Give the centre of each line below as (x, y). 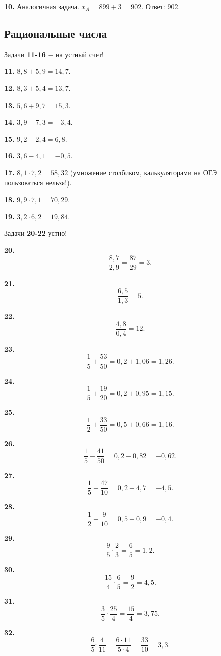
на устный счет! (80, 54)
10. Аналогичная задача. (42, 6)
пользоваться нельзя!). (38, 182)
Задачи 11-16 (25, 54)
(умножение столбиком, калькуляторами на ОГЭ (144, 172)
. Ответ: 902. (161, 6)
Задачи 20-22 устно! (36, 233)
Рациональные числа (56, 33)
